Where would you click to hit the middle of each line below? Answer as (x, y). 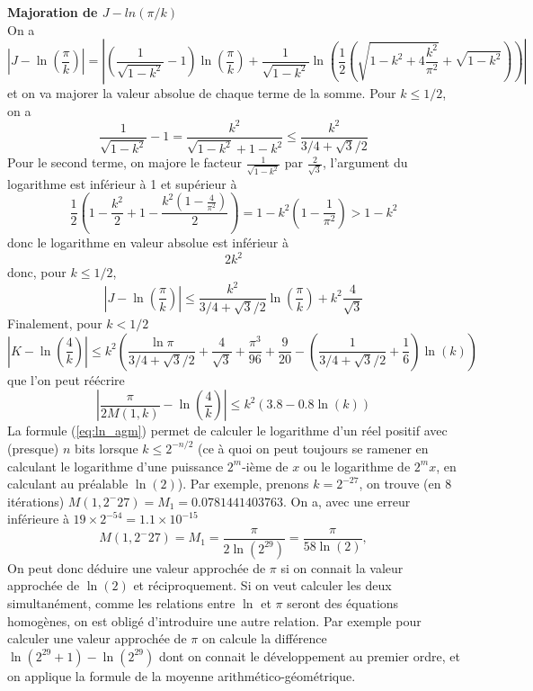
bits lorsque (107, 448)
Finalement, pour (55, 323)
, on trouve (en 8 (405, 484)
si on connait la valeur (342, 567)
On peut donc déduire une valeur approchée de (137, 567)
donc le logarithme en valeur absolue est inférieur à (148, 242)
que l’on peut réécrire (66, 379)
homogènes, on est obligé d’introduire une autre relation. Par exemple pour (214, 620)
